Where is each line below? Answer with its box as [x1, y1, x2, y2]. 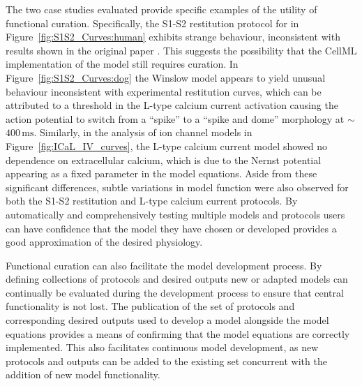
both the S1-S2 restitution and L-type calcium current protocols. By [6, 193, 298, 208]
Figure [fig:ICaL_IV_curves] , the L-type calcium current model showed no [6, 138, 327, 153]
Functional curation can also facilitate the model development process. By [6, 258, 322, 272]
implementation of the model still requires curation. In [6, 57, 239, 71]
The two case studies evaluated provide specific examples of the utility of [6, 2, 317, 16]
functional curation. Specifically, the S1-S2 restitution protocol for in [6, 15, 299, 30]
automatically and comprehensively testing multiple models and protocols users [6, 207, 345, 221]
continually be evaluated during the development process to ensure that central [6, 285, 344, 299]
